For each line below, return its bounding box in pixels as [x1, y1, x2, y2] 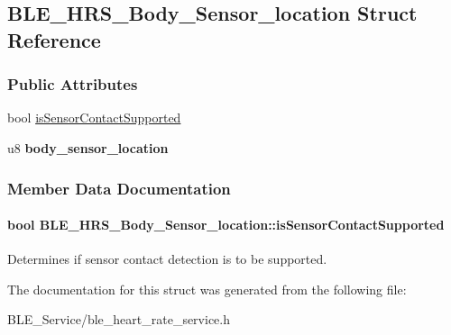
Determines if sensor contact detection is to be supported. [7, 249, 327, 268]
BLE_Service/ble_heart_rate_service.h [7, 310, 230, 329]
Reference [7, 25, 101, 53]
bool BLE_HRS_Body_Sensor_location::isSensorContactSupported [7, 215, 445, 234]
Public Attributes [7, 73, 138, 95]
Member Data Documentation [7, 177, 231, 199]
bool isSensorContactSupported [7, 108, 181, 127]
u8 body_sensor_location [7, 138, 169, 157]
